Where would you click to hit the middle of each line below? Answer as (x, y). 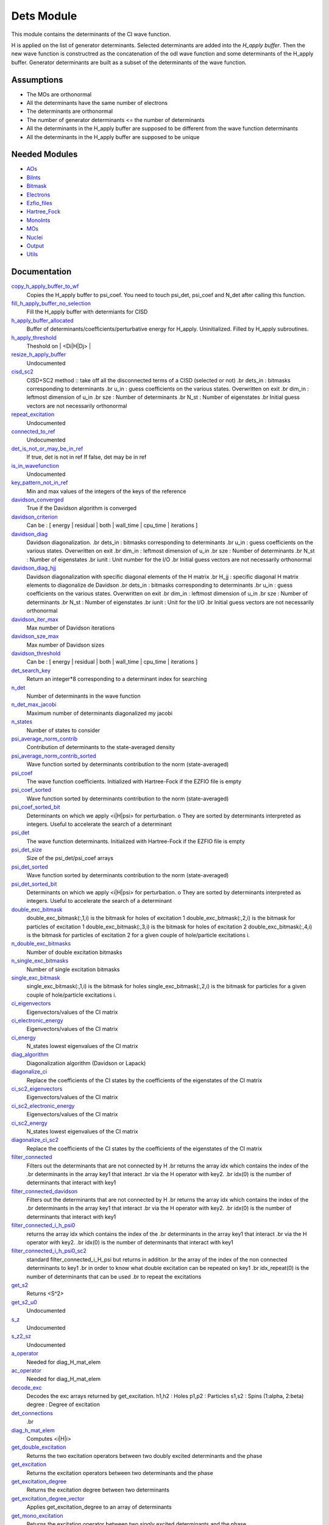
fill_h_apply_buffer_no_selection (51, 303)
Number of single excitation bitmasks (73, 969)
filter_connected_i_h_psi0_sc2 (49, 1251)
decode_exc (27, 1387)
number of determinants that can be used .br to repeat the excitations (114, 1276)
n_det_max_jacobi (34, 705)
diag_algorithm (30, 1055)
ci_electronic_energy (37, 1020)
